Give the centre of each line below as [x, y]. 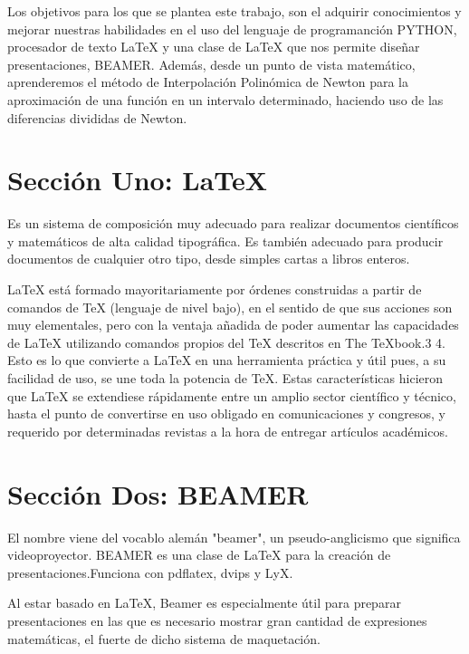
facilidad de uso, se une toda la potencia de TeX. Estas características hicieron [225, 378]
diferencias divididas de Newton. [97, 117]
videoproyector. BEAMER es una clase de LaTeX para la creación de [199, 555]
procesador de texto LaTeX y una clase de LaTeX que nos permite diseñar [214, 47]
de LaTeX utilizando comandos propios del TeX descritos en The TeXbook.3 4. [226, 342]
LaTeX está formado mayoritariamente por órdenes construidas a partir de [215, 289]
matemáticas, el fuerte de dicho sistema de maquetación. [164, 638]
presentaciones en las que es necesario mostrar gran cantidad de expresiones [217, 620]
